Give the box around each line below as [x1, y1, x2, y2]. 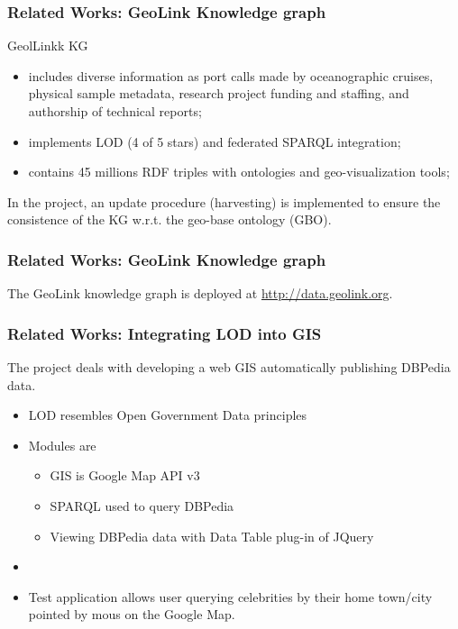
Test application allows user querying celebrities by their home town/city [28, 587, 433, 606]
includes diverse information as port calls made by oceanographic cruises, [28, 66, 434, 85]
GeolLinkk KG [7, 36, 88, 55]
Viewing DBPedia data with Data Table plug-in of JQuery [50, 526, 374, 545]
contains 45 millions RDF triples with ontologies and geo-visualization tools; [28, 162, 450, 181]
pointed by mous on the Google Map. [28, 605, 235, 624]
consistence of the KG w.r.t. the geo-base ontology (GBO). [7, 210, 332, 229]
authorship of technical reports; [28, 102, 202, 120]
